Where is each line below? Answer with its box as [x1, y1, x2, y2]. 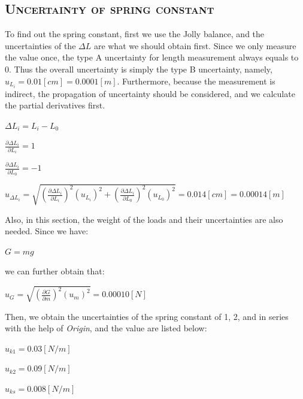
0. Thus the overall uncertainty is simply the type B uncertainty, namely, [5, 62, 272, 75]
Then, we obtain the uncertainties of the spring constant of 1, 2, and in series [5, 310, 289, 322]
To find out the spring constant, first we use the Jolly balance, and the [5, 28, 265, 40]
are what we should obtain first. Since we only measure [93, 39, 296, 52]
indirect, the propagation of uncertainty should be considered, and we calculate [5, 87, 295, 99]
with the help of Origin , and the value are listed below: [5, 322, 207, 334]
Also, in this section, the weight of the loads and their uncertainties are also [5, 213, 283, 225]
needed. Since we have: [5, 225, 89, 237]
